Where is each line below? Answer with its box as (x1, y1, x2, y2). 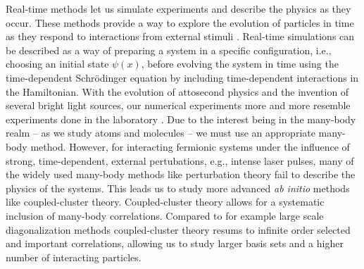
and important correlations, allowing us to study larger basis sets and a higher (6, 236, 344, 251)
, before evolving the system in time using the (141, 56, 339, 71)
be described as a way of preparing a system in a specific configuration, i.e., (6, 42, 332, 57)
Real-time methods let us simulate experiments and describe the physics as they (6, 1, 351, 15)
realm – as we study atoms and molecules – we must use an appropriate (6, 125, 315, 140)
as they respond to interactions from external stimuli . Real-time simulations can (6, 29, 355, 44)
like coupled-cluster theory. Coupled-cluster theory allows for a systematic (6, 194, 325, 209)
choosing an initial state (6, 56, 109, 71)
